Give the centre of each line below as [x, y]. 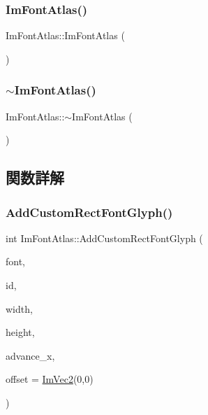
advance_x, [30, 355]
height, [20, 332]
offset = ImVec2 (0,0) [50, 379]
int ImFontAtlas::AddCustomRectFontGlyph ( [104, 238]
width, [19, 308]
